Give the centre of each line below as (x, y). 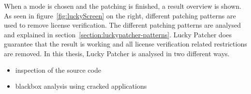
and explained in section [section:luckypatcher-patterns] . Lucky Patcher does (118, 34)
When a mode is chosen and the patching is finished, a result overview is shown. (123, 6)
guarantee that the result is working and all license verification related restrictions (125, 44)
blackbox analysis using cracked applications (81, 86)
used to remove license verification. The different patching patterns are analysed (123, 25)
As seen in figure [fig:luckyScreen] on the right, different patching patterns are (120, 15)
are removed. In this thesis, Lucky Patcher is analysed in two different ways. (117, 53)
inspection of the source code (58, 70)
